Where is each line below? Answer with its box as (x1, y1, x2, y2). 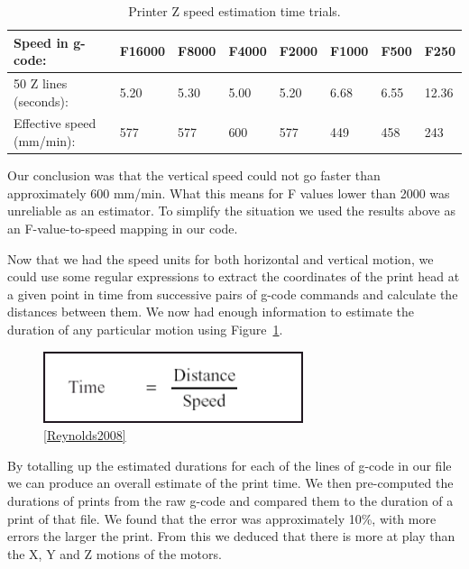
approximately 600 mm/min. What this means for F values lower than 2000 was (7, 183, 450, 202)
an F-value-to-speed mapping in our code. (7, 218, 238, 237)
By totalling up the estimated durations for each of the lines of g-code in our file (7, 455, 452, 474)
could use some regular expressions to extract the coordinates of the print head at (7, 267, 460, 286)
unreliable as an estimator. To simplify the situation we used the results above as (7, 201, 455, 220)
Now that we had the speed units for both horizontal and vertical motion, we (7, 249, 434, 268)
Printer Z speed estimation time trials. (128, 2, 341, 20)
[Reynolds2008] (43, 426, 126, 445)
